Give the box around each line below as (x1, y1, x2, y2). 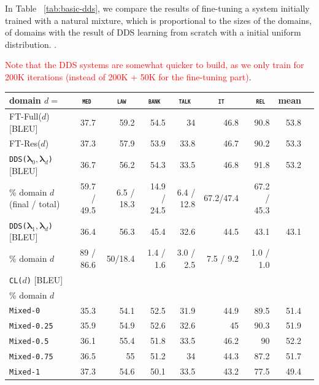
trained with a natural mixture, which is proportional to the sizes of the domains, (5, 13, 312, 26)
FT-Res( (9, 137, 41, 150)
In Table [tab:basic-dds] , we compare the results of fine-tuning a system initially (5, 2, 310, 14)
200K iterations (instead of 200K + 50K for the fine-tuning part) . (5, 70, 252, 83)
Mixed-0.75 (9, 353, 53, 362)
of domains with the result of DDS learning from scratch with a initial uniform (5, 26, 301, 39)
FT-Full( (9, 109, 42, 122)
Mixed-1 (9, 368, 40, 377)
